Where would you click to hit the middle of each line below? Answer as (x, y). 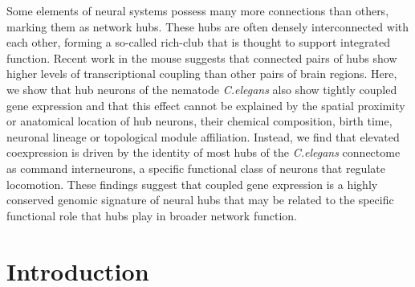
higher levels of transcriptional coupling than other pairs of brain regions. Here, (202, 74)
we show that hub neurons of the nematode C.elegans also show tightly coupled (202, 89)
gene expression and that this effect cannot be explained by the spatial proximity (206, 105)
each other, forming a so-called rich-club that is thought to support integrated (199, 42)
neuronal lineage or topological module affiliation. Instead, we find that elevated (203, 136)
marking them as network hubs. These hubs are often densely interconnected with (208, 26)
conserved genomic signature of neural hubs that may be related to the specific (200, 200)
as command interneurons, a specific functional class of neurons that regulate (196, 168)
